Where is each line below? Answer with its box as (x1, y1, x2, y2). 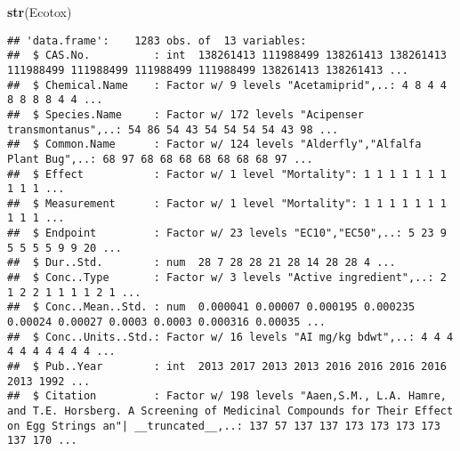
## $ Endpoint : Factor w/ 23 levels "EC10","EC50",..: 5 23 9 (7, 227, 447, 240)
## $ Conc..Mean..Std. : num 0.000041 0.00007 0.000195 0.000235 (7, 301, 416, 314)
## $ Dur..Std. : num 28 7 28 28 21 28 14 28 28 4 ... (7, 256, 396, 270)
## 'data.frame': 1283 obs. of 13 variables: (7, 34, 307, 47)
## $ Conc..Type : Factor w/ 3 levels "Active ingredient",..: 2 (7, 271, 447, 285)
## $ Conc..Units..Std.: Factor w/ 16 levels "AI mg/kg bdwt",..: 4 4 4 (7, 330, 454, 343)
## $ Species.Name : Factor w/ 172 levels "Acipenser (7, 108, 364, 121)
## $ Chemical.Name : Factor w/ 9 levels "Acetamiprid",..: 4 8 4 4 (7, 78, 447, 92)
